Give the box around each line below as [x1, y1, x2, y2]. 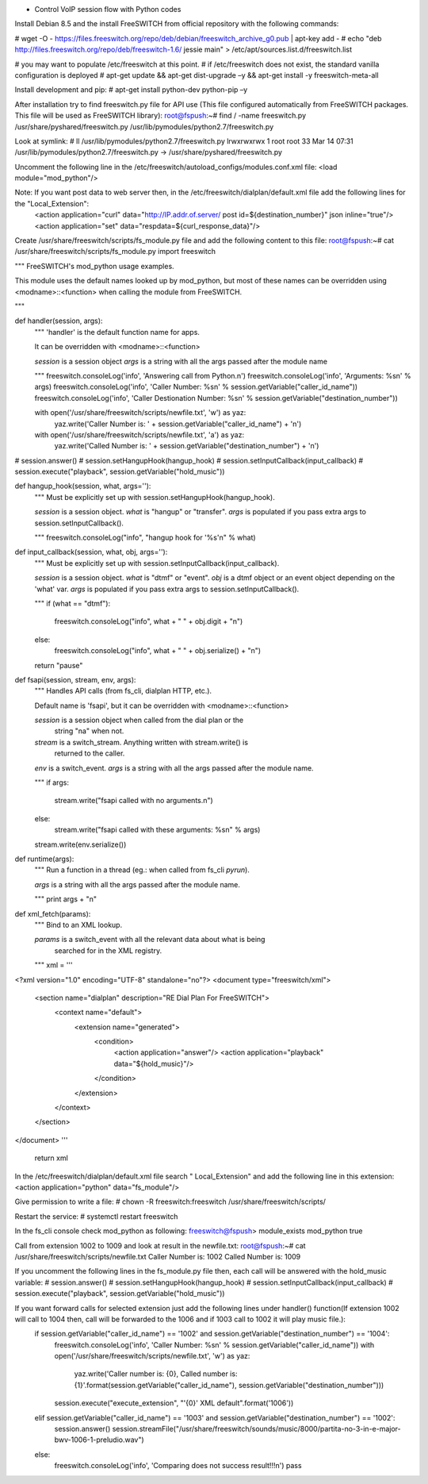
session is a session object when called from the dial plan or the [34, 715, 244, 725]
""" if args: [34, 778, 69, 787]
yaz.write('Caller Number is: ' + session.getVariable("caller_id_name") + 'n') [54, 419, 302, 429]
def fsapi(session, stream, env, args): [14, 675, 136, 684]
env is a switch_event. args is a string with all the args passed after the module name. [34, 763, 314, 773]
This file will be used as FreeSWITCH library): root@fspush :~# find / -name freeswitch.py [14, 111, 307, 121]
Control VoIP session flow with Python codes [34, 5, 182, 13]
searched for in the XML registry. [54, 945, 162, 955]
